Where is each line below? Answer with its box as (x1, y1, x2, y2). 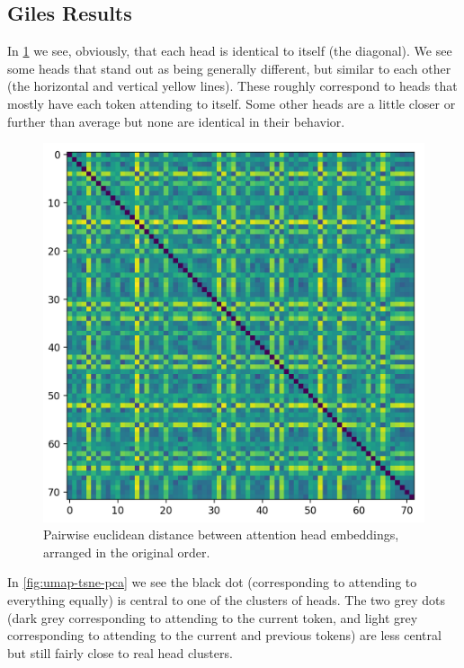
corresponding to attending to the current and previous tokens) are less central (7, 626, 442, 645)
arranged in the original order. (43, 542, 210, 561)
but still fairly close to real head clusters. (7, 643, 233, 662)
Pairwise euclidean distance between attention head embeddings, (43, 525, 399, 544)
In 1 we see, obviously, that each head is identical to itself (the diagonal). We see (7, 41, 452, 60)
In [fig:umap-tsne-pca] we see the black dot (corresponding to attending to (7, 573, 417, 592)
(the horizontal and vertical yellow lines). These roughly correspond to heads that (7, 76, 458, 95)
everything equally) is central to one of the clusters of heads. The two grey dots (7, 591, 446, 610)
